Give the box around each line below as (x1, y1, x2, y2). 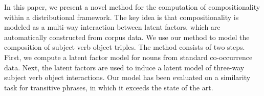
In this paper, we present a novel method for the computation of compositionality (4, 2, 260, 12)
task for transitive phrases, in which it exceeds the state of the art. (4, 82, 213, 92)
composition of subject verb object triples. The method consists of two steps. (4, 42, 245, 52)
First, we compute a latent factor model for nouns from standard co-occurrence (4, 51, 253, 62)
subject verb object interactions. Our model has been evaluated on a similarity (4, 72, 251, 83)
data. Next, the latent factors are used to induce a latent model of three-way (4, 62, 245, 72)
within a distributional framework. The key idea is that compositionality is (4, 11, 239, 22)
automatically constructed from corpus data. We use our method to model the (4, 31, 250, 42)
